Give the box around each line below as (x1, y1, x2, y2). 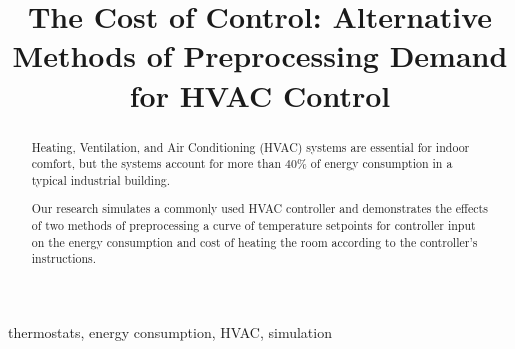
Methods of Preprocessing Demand (12, 35, 508, 76)
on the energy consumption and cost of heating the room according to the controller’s (31, 233, 478, 250)
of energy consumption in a (310, 155, 453, 172)
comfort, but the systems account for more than (31, 155, 282, 172)
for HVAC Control (129, 74, 391, 115)
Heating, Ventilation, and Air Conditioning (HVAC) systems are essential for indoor (31, 138, 470, 155)
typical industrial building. (31, 171, 171, 188)
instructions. (31, 250, 97, 267)
